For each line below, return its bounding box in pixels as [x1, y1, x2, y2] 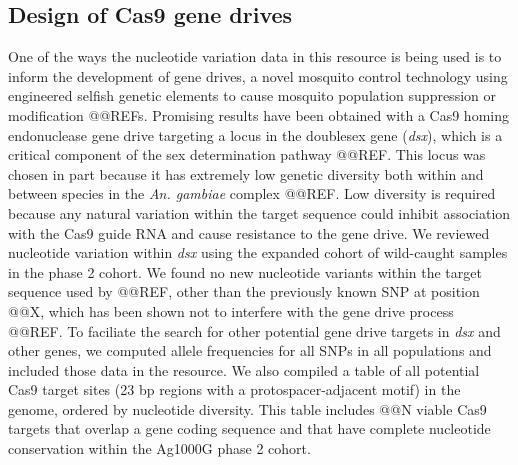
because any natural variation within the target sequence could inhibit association [8, 202, 511, 223]
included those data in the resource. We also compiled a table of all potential [8, 359, 480, 380]
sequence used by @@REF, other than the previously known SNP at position [8, 281, 480, 302]
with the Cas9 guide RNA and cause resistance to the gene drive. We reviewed [8, 222, 490, 243]
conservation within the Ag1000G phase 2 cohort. [8, 438, 311, 459]
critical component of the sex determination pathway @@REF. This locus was [8, 144, 486, 165]
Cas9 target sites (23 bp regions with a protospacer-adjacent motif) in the [8, 379, 461, 400]
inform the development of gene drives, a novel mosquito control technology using [8, 65, 508, 86]
